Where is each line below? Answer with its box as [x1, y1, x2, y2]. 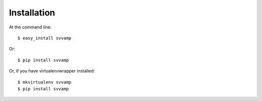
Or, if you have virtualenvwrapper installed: [9, 68, 95, 74]
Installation [9, 7, 55, 18]
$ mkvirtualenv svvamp [17, 79, 72, 85]
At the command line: [9, 24, 52, 30]
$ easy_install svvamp [17, 35, 72, 41]
